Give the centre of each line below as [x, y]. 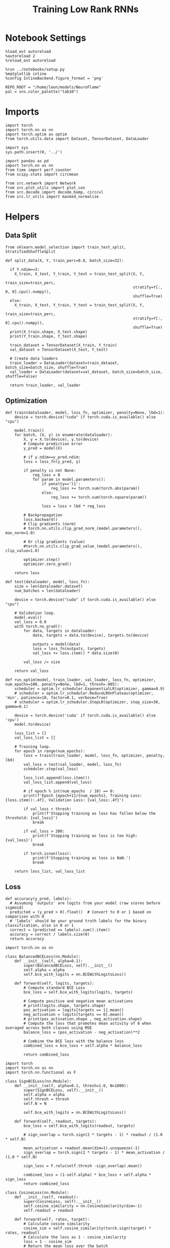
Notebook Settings [46, 38]
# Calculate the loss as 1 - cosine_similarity [75, 1237]
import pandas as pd [27, 161]
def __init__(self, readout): [47, 1197]
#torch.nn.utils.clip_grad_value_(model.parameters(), [83, 546]
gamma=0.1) [17, 706]
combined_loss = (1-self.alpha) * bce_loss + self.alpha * [88, 1175]
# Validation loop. [35, 613]
